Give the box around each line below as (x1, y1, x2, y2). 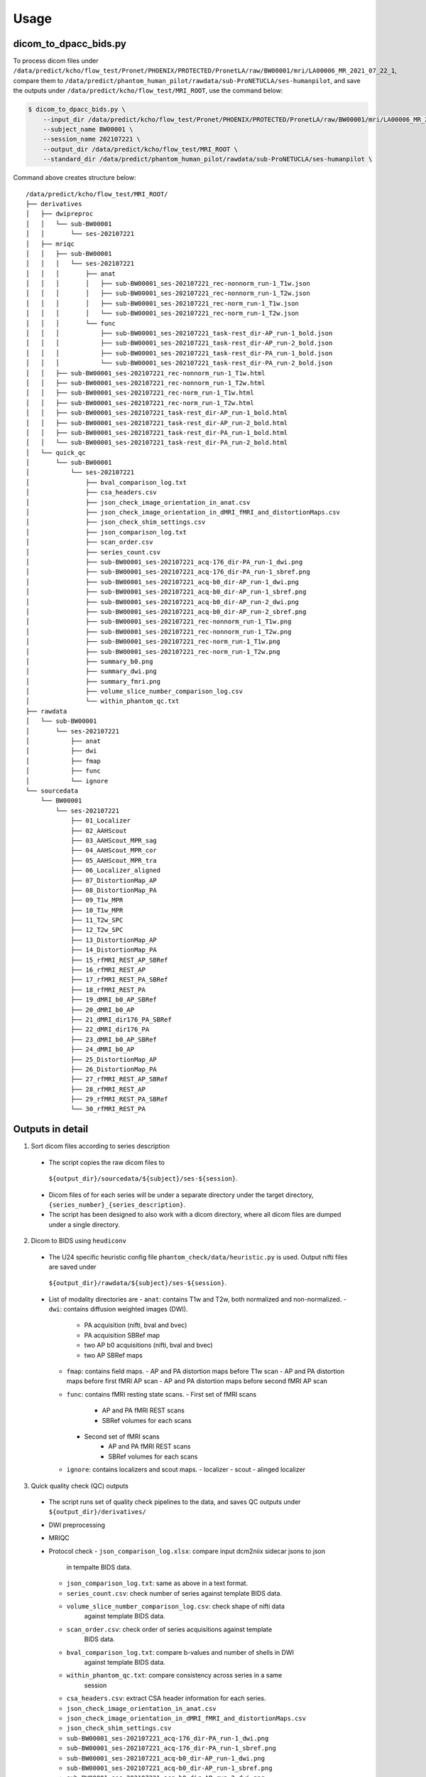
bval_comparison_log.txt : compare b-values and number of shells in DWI (66, 1648, 295, 1656)
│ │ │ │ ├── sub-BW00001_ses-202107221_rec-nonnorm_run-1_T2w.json (26, 289, 310, 298)
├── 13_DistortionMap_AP (70, 935, 158, 944)
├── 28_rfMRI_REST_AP (70, 1085, 146, 1093)
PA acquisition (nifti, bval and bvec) (84, 1321, 187, 1329)
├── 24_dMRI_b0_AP (70, 1046, 135, 1053)
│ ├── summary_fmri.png (26, 677, 161, 685)
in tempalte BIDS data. (66, 1562, 132, 1571)
